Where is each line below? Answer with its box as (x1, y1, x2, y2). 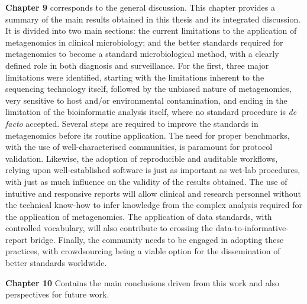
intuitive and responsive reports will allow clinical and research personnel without (5, 187, 301, 199)
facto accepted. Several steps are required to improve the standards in (5, 117, 258, 129)
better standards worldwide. (5, 257, 107, 269)
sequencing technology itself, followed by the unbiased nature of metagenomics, (5, 82, 292, 95)
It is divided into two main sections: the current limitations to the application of (5, 24, 297, 37)
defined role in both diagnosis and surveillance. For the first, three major (5, 59, 269, 71)
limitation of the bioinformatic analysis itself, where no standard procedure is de (5, 105, 297, 118)
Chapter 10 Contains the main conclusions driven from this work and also (5, 276, 280, 289)
